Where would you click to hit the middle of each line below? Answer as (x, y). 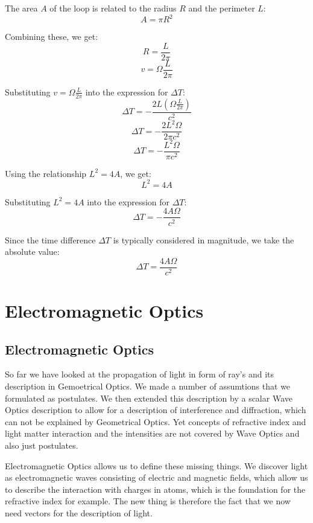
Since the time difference (50, 239)
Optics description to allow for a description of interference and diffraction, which (156, 410)
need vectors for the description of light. (79, 512)
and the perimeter (222, 8)
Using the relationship (46, 173)
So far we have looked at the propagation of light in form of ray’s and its (139, 374)
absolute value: (32, 252)
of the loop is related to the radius (113, 8)
